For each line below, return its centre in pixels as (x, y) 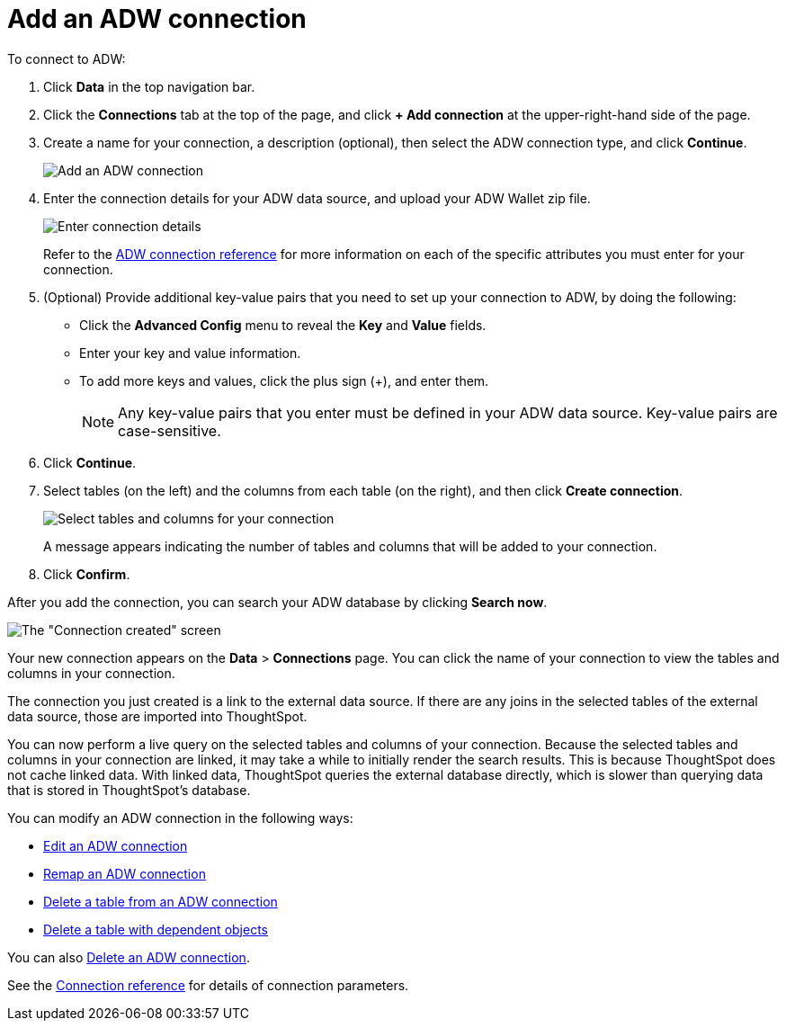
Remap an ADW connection (125, 873)
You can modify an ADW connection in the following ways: (180, 818)
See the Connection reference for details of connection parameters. (208, 985)
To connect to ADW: (67, 58)
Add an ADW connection (157, 19)
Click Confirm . (87, 574)
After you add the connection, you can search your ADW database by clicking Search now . (277, 602)
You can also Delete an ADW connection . (129, 957)
